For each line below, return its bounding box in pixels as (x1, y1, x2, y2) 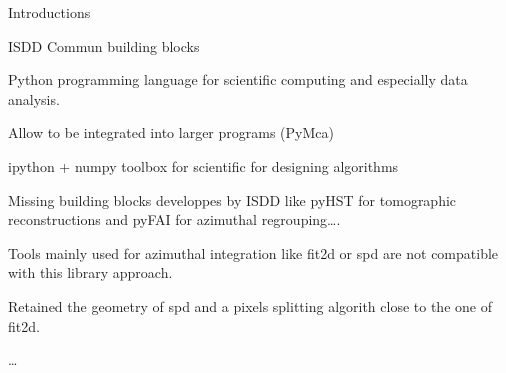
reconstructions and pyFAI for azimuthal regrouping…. (8, 209, 341, 230)
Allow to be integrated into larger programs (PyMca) (8, 122, 334, 143)
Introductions (8, 2, 91, 22)
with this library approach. (8, 262, 173, 283)
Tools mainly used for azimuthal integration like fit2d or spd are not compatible (8, 242, 499, 263)
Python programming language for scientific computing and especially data (8, 69, 468, 90)
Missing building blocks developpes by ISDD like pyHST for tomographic (8, 189, 457, 210)
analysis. (8, 88, 60, 109)
